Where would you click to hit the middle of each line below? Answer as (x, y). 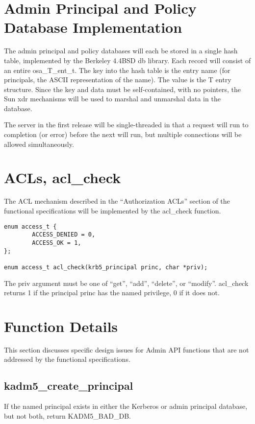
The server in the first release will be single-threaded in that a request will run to (126, 125)
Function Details (61, 326)
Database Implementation (93, 27)
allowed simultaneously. (39, 144)
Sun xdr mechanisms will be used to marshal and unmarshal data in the (112, 99)
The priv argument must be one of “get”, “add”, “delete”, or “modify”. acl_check (126, 283)
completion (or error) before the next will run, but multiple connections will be (123, 134)
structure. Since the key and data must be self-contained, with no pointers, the (123, 89)
